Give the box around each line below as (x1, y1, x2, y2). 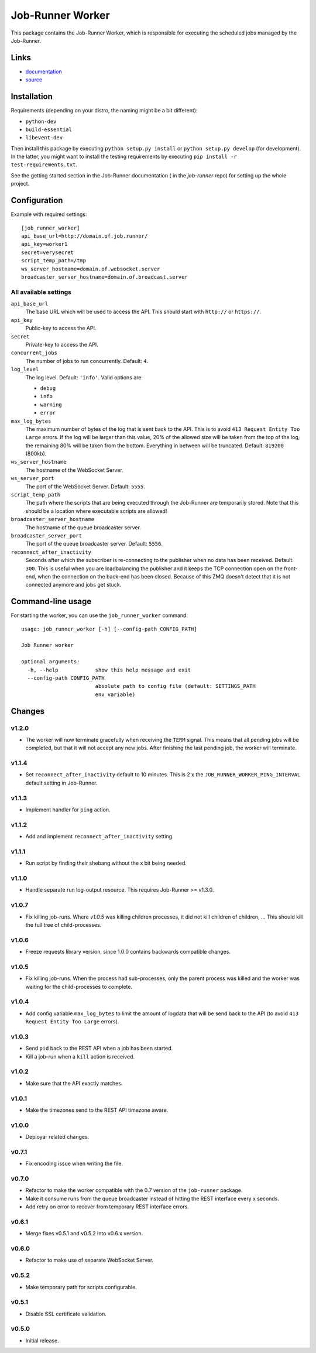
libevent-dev (25, 135, 63, 141)
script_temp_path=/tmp (21, 258, 87, 264)
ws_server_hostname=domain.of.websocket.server (21, 265, 160, 272)
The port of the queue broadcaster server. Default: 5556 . (25, 540, 163, 547)
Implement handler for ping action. (25, 806, 111, 813)
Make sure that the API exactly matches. (25, 1080, 123, 1087)
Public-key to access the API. (25, 325, 97, 332)
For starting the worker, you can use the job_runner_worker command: (11, 612, 188, 619)
